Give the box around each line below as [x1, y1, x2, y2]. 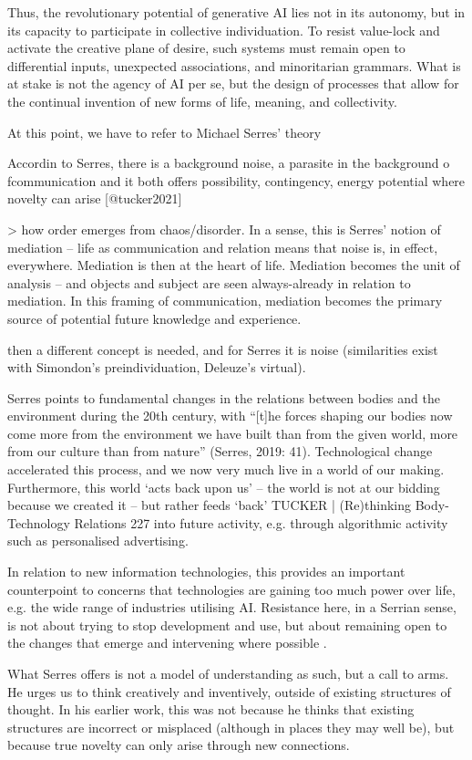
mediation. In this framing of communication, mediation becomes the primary [7, 291, 443, 310]
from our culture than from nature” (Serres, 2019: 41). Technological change [7, 442, 433, 461]
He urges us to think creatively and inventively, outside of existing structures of [7, 682, 451, 701]
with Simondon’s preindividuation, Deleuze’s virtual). [7, 358, 306, 377]
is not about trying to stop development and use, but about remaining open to [7, 615, 447, 634]
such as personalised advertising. [7, 531, 189, 550]
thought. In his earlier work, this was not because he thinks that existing [7, 700, 415, 719]
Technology [7, 513, 70, 532]
